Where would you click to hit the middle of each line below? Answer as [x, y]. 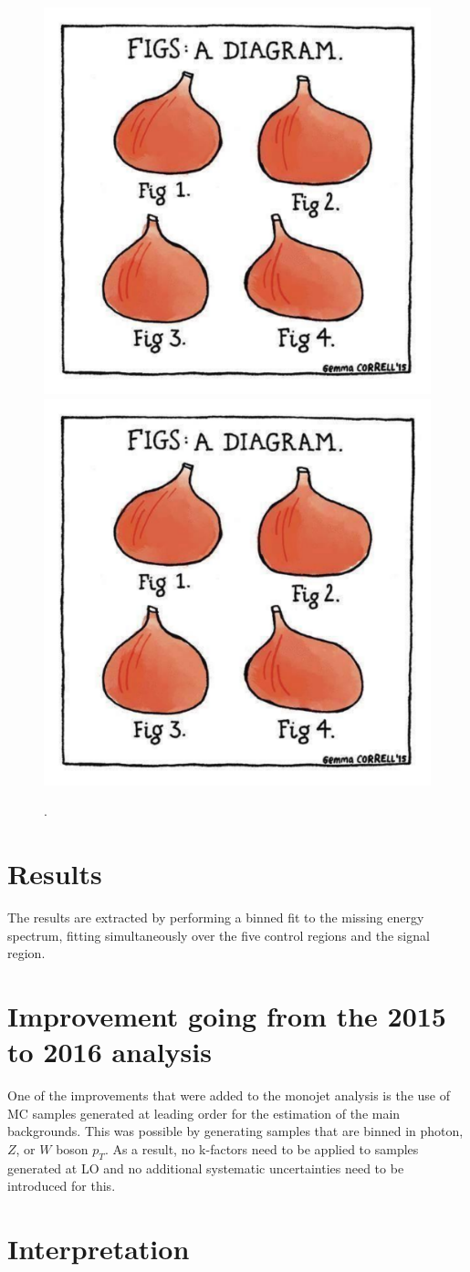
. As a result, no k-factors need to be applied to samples [261, 1148]
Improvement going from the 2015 [227, 1015]
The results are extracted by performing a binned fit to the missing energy [216, 917]
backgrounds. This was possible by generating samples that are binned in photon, [235, 1131]
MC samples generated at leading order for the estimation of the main [204, 1113]
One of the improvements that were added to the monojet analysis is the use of [229, 1095]
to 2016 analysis [110, 1052]
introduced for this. [62, 1186]
